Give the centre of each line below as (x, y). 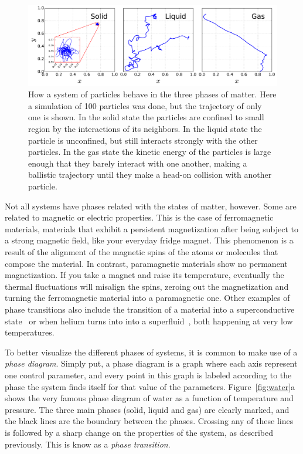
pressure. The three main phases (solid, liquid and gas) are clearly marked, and (147, 409)
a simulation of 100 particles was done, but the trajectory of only (145, 105)
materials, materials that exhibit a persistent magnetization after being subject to (152, 228)
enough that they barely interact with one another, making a (138, 163)
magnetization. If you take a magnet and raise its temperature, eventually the (144, 275)
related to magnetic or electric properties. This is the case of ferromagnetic (139, 217)
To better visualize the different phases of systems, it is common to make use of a (151, 352)
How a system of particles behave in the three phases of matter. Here (152, 94)
